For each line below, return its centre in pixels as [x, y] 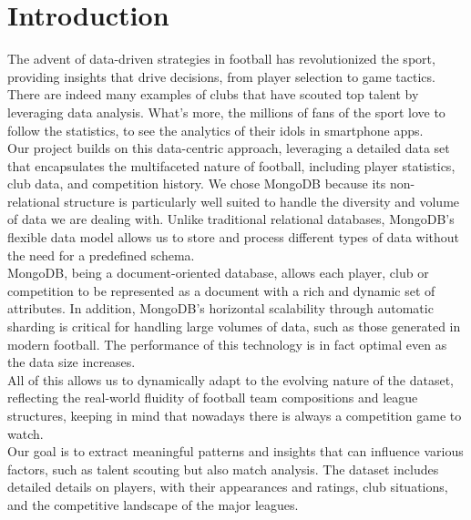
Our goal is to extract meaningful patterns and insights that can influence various [235, 451]
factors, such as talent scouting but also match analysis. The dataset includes [223, 469]
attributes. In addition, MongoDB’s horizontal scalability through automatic [220, 308]
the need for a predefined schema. [101, 255]
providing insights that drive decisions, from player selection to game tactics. [221, 76]
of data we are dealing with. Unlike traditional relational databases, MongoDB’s [231, 219]
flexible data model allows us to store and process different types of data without [234, 237]
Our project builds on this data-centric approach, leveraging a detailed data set [229, 148]
